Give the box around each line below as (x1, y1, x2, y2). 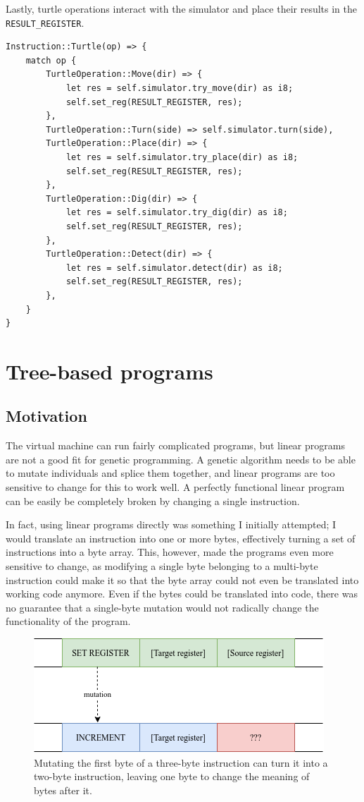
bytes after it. (34, 782, 92, 797)
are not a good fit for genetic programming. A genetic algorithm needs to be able (6, 451, 356, 466)
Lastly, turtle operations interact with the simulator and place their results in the (6, 1, 357, 16)
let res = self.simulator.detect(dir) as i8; (65, 262, 283, 273)
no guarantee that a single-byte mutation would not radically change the (6, 600, 319, 614)
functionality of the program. (6, 614, 131, 628)
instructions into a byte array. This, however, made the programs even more (6, 545, 334, 559)
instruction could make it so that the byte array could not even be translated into (6, 572, 359, 587)
